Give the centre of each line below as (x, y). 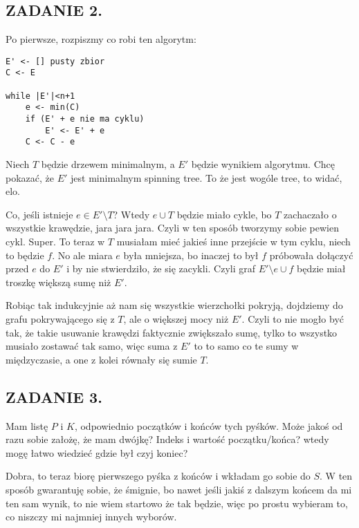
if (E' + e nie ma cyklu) (85, 119)
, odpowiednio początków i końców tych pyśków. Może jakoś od (209, 425)
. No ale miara (82, 255)
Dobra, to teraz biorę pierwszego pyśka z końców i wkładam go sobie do (158, 476)
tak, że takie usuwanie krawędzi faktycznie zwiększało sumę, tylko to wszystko (172, 332)
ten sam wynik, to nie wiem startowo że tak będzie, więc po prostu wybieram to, (177, 503)
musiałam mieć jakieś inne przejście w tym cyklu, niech (233, 242)
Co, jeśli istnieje (39, 214)
